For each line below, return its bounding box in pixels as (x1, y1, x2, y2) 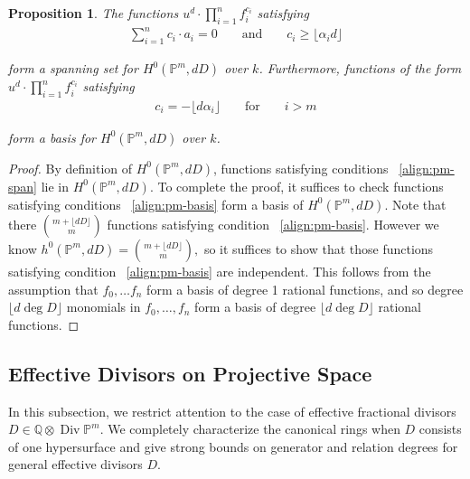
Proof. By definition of (8, 158, 133, 177)
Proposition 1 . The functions (8, 4, 179, 22)
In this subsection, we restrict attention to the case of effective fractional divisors (8, 401, 456, 420)
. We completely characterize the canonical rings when (99, 419, 400, 438)
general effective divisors (8, 455, 143, 474)
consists (418, 419, 462, 438)
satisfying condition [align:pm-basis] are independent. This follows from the (8, 261, 431, 280)
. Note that (384, 194, 446, 213)
